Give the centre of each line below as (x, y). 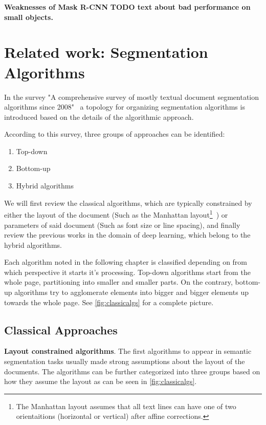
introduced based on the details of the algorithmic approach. (99, 116)
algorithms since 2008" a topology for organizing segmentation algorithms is (125, 107)
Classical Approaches (61, 330)
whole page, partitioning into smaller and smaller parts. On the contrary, (118, 282)
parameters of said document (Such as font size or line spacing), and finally (122, 225)
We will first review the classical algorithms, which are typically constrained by (128, 203)
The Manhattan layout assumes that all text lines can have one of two (126, 406)
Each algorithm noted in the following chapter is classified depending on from (126, 262)
